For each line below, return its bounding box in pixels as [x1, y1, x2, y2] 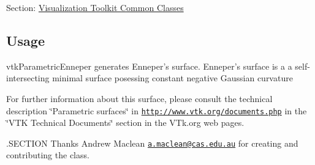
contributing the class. [6, 148, 89, 161]
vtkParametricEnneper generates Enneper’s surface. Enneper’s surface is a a [6, 59, 292, 72]
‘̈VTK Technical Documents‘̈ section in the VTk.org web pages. [6, 116, 245, 129]
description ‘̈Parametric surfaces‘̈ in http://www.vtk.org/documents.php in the [6, 104, 307, 117]
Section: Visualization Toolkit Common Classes [6, 1, 184, 13]
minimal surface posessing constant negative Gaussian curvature [52, 71, 293, 84]
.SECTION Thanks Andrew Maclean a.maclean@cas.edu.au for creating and [6, 136, 298, 149]
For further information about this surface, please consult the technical [6, 92, 273, 105]
